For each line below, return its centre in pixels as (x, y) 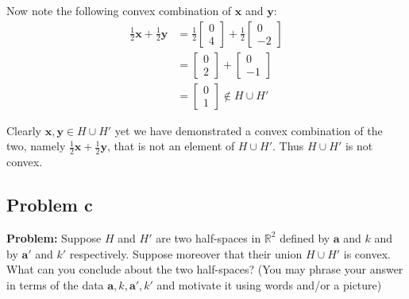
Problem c (50, 205)
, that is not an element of (171, 146)
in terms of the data (55, 284)
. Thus (288, 146)
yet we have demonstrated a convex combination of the (249, 130)
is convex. (367, 253)
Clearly (24, 130)
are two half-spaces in (208, 237)
